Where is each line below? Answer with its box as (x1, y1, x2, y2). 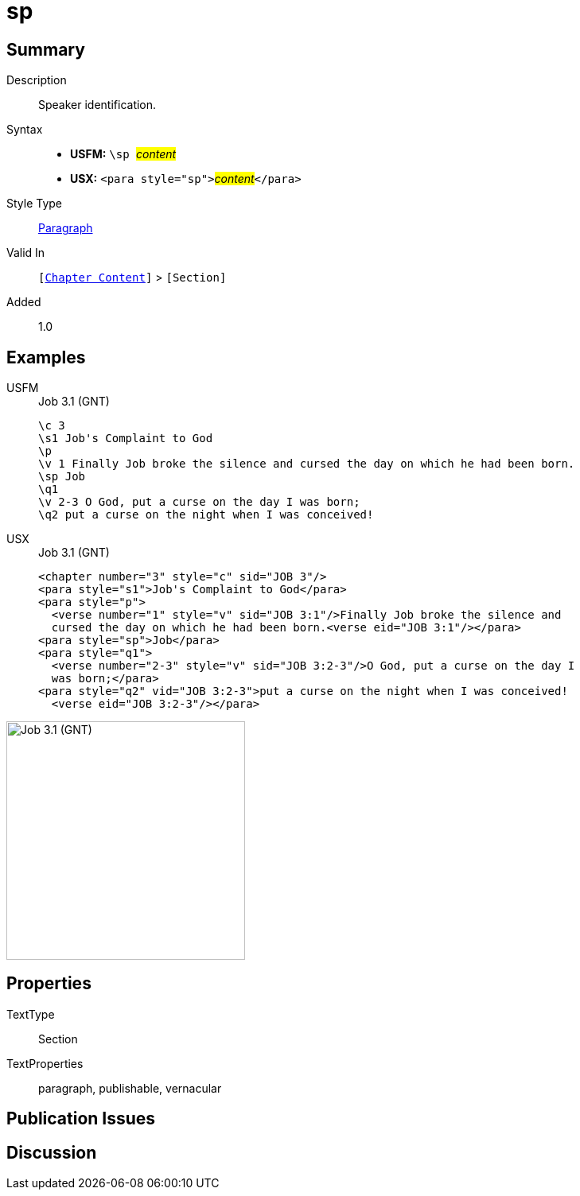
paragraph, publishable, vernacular (38, 1081, 222, 1095)
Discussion (6, 1142, 97, 1163)
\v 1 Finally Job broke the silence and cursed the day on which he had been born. (38, 457, 575, 471)
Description (6, 73, 67, 87)
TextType (6, 1007, 55, 1021)
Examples (6, 347, 86, 367)
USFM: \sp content (70, 147, 177, 161)
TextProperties (6, 1056, 84, 1070)
